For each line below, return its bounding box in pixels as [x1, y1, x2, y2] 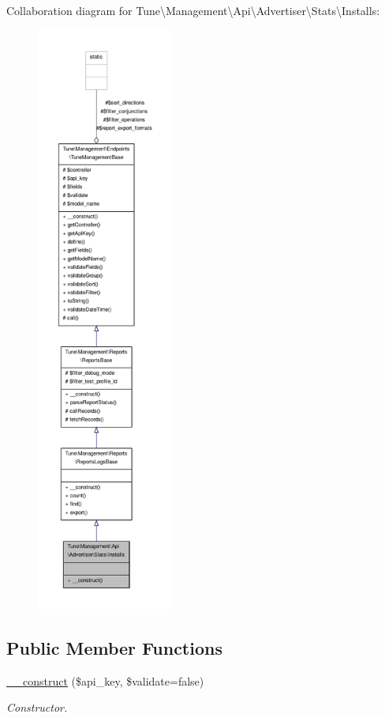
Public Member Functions [6, 635, 222, 659]
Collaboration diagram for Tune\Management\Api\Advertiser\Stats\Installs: [6, 2, 380, 18]
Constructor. [6, 699, 68, 716]
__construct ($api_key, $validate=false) [6, 672, 204, 689]
